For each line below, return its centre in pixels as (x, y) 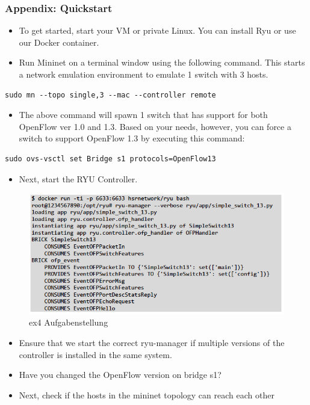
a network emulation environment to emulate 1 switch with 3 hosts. (144, 74)
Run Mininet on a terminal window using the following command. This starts (162, 62)
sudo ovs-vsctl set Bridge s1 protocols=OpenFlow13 (110, 159)
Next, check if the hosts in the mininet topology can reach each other (147, 394)
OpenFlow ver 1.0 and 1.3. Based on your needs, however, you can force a (155, 126)
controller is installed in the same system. (95, 354)
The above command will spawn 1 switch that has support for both (143, 115)
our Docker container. (59, 42)
